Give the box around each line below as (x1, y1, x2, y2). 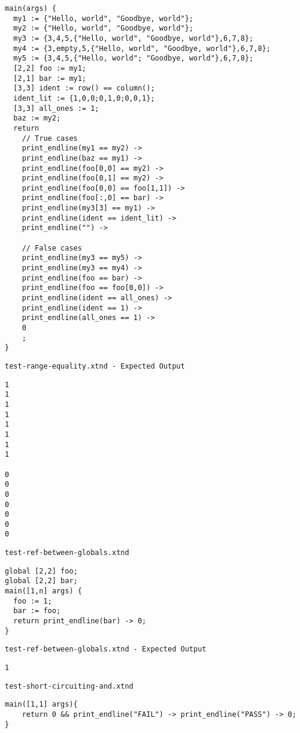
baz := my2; (13, 114, 61, 123)
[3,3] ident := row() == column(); (13, 84, 155, 93)
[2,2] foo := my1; (13, 64, 87, 73)
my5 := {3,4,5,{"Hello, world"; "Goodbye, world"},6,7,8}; (13, 54, 254, 63)
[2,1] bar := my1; (13, 74, 87, 83)
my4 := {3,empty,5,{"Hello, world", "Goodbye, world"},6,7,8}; (13, 44, 271, 53)
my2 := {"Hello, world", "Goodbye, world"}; (13, 24, 193, 33)
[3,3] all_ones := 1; (13, 104, 99, 113)
